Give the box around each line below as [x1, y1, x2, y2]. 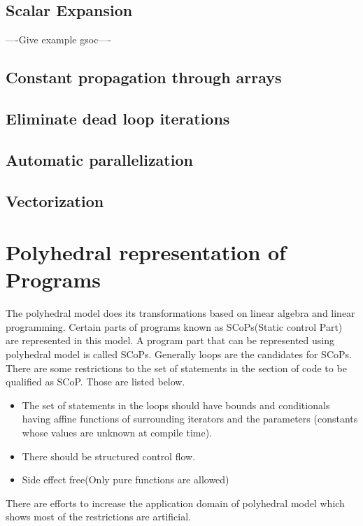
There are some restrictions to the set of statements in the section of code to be [6, 360, 347, 375]
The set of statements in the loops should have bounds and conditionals [22, 397, 330, 412]
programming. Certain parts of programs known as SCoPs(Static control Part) [6, 319, 343, 334]
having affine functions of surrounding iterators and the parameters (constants [22, 411, 358, 426]
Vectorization [6, 190, 104, 211]
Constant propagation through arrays [6, 66, 282, 88]
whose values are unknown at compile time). [22, 425, 213, 439]
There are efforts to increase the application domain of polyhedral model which [6, 495, 345, 510]
